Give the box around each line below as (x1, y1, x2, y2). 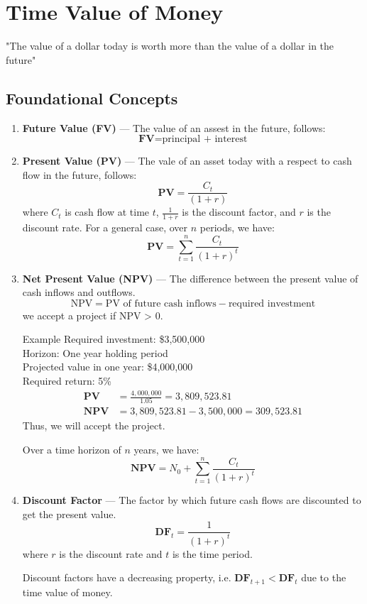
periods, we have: (199, 220, 275, 235)
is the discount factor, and (182, 204, 296, 219)
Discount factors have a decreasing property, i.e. (22, 570, 231, 585)
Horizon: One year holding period (22, 345, 168, 360)
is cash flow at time (65, 204, 150, 219)
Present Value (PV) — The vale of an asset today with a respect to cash (22, 153, 352, 168)
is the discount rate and (59, 546, 163, 561)
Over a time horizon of (22, 441, 121, 456)
